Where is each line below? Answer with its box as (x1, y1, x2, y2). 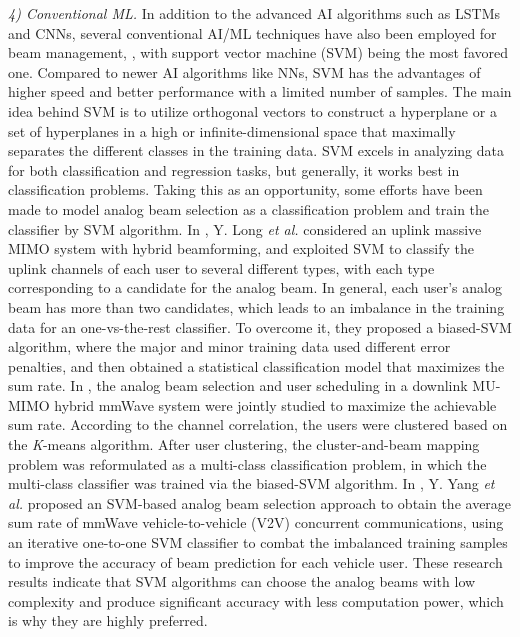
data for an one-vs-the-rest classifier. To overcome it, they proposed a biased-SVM (8, 316, 512, 337)
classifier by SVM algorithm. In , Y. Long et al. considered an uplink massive (8, 218, 482, 239)
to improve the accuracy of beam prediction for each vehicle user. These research (8, 551, 503, 572)
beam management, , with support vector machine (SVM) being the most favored (8, 42, 508, 63)
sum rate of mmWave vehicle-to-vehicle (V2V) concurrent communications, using (8, 512, 504, 533)
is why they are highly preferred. (8, 610, 208, 631)
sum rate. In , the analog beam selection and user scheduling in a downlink (8, 375, 468, 396)
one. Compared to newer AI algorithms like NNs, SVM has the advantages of (8, 61, 481, 82)
